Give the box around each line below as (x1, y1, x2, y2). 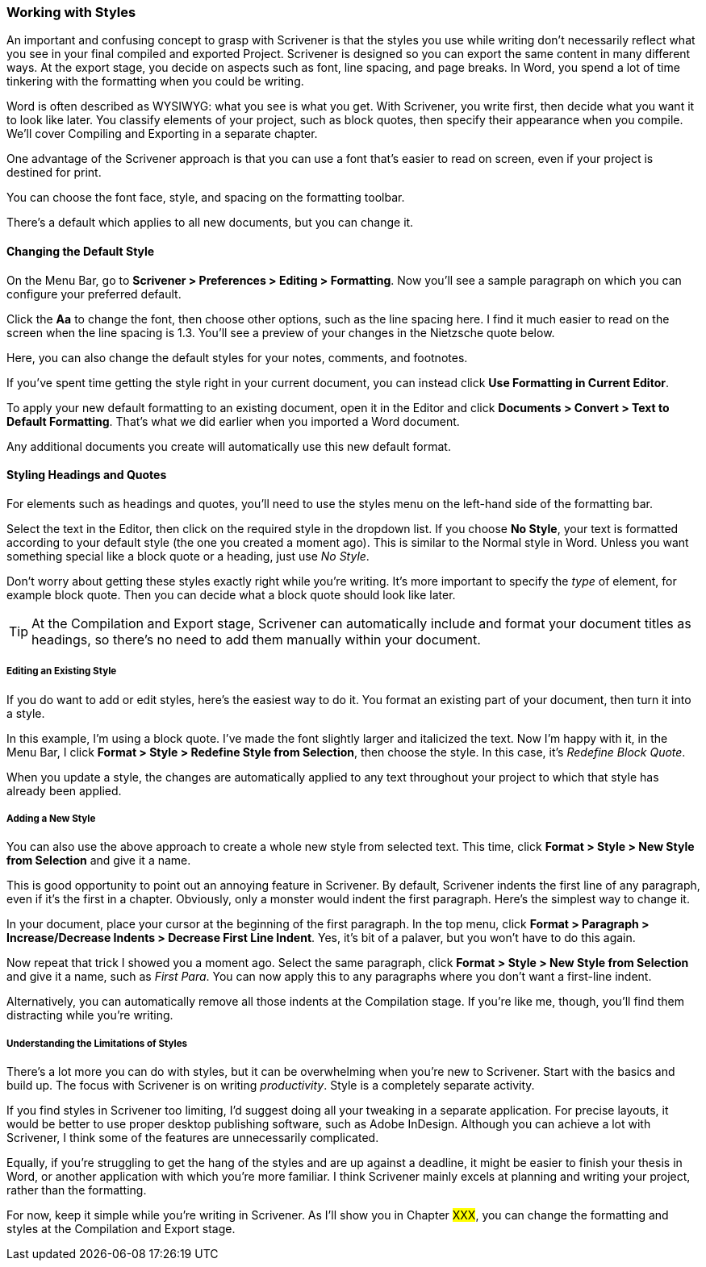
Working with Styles (6, 4, 136, 20)
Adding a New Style (6, 812, 96, 824)
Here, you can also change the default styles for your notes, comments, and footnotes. (6, 350, 468, 365)
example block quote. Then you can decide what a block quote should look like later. (6, 587, 456, 602)
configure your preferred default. (6, 286, 182, 301)
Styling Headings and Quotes (6, 468, 167, 482)
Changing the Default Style (6, 244, 155, 258)
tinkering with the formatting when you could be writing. (6, 74, 304, 89)
